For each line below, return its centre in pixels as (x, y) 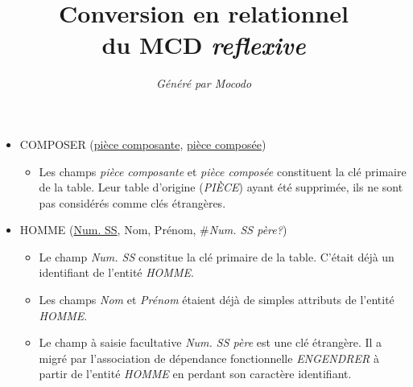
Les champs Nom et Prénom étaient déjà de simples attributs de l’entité (217, 300)
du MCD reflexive (204, 45)
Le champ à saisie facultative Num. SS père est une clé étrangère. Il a (211, 342)
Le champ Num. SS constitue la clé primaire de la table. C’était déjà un (217, 256)
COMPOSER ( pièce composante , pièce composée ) (143, 144)
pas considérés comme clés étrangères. (132, 202)
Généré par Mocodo (204, 83)
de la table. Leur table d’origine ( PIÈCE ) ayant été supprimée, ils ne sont (221, 187)
